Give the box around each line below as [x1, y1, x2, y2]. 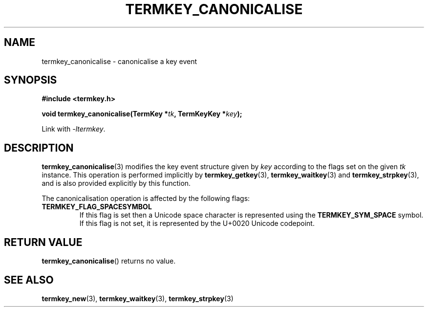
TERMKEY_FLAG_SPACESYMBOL [42, 202, 152, 211]
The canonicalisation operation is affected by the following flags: [42, 194, 250, 203]
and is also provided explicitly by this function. [42, 179, 191, 188]
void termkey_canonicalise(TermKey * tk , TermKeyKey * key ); [42, 110, 242, 118]
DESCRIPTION [4, 141, 74, 154]
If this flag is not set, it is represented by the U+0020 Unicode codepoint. [79, 219, 315, 228]
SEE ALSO [4, 273, 54, 286]
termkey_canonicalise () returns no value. [42, 257, 176, 266]
